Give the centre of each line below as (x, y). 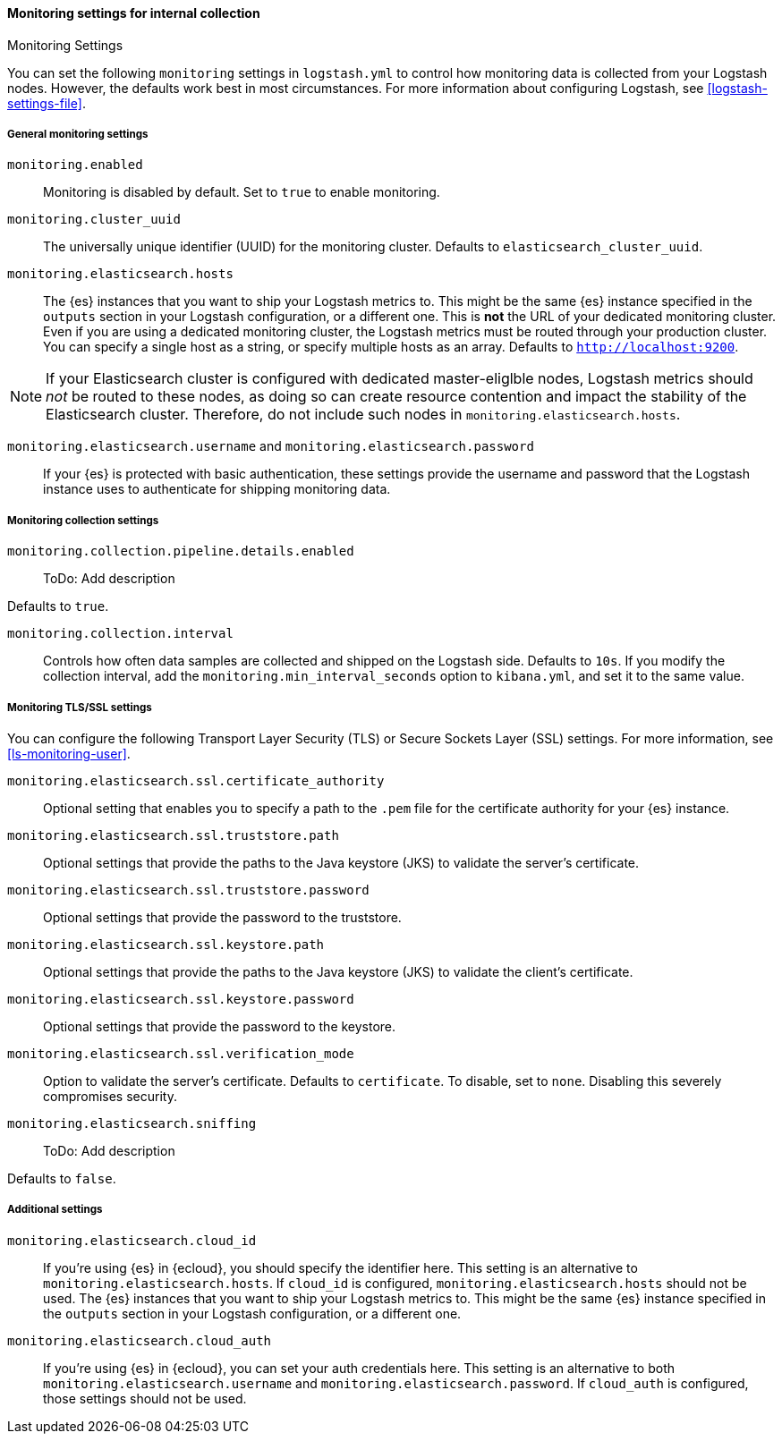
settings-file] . (47, 103)
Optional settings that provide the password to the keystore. (220, 1026)
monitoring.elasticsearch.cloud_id (132, 1240)
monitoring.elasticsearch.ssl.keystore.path (166, 944)
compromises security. (110, 1096)
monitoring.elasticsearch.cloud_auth (140, 1340)
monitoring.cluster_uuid (94, 220)
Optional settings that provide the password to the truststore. (222, 917)
